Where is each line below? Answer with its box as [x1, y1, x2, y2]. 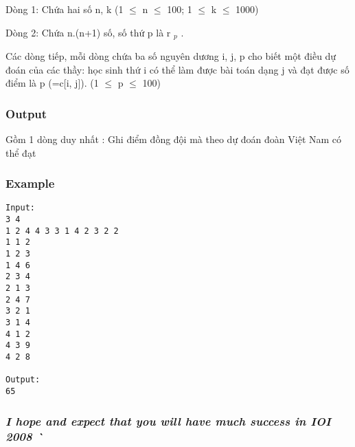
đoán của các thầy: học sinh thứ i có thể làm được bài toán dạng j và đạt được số [5, 62, 350, 76]
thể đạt [5, 145, 36, 160]
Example [5, 175, 55, 192]
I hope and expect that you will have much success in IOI [5, 412, 331, 429]
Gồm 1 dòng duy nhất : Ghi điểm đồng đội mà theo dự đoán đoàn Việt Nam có [5, 132, 342, 146]
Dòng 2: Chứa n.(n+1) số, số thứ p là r [5, 25, 171, 39]
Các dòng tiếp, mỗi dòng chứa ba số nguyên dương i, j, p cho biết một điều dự [5, 49, 336, 63]
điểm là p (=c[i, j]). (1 [5, 76, 99, 90]
